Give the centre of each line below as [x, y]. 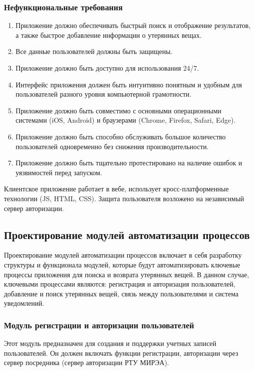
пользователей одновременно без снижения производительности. [112, 146]
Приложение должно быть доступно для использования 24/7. [107, 68]
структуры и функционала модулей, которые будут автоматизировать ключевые [122, 264]
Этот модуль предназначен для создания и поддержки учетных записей [110, 343]
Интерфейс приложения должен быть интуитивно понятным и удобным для [129, 84]
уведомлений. [24, 303]
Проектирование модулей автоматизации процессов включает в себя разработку [123, 255]
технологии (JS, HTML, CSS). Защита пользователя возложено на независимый [124, 198]
